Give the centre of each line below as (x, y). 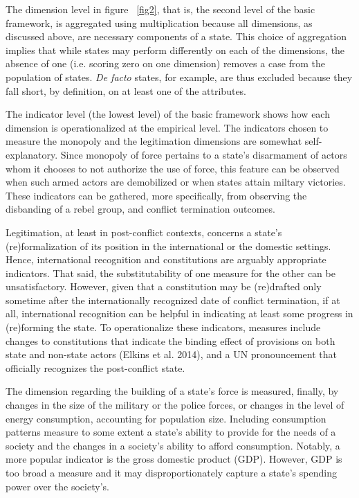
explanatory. (32, 154)
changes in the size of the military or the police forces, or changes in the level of (175, 405)
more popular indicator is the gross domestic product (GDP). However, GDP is (174, 459)
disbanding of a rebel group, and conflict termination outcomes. (140, 209)
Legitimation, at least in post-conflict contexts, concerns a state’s (144, 232)
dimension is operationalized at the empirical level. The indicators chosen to (167, 127)
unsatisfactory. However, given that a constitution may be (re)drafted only (164, 286)
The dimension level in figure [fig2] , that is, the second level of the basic (160, 9)
